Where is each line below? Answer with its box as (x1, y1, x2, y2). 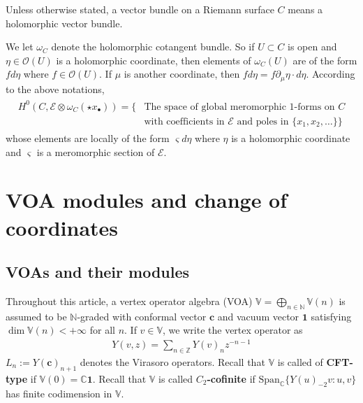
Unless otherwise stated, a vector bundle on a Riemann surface (6, 2, 274, 16)
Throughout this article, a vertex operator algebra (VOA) (6, 293, 253, 308)
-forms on (294, 101, 335, 112)
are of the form (292, 52, 357, 67)
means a (288, 2, 323, 16)
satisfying (311, 309, 352, 323)
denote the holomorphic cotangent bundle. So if (51, 39, 255, 54)
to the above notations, (6, 81, 105, 96)
